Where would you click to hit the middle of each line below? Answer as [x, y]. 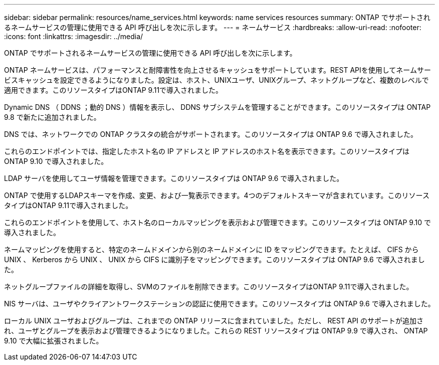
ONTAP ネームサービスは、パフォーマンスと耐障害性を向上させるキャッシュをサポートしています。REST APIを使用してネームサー [217, 70]
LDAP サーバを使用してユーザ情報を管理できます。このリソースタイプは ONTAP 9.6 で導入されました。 [174, 178]
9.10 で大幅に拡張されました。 [54, 341]
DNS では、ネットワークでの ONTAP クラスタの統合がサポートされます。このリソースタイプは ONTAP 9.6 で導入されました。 [211, 134]
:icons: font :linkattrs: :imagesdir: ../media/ [74, 36]
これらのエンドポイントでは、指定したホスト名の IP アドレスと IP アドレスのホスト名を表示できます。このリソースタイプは [207, 151]
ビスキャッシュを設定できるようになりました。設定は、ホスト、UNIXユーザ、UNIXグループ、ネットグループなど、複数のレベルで [216, 80]
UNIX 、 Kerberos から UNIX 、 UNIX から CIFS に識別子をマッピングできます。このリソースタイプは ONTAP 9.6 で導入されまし [214, 259]
